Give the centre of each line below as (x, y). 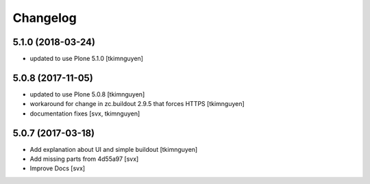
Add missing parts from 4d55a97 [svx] (84, 159)
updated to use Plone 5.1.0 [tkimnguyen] (87, 59)
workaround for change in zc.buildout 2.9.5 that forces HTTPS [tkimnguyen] (137, 104)
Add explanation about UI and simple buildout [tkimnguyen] (114, 149)
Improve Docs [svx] (58, 168)
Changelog (45, 18)
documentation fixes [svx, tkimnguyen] (85, 114)
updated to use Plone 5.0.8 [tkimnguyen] (87, 94)
